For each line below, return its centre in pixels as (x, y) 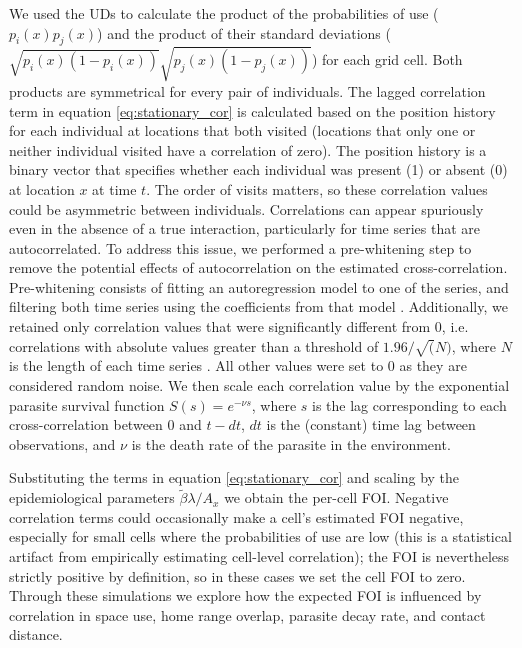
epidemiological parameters (92, 497)
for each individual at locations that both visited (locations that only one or (242, 130)
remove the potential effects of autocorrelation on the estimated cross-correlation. (258, 267)
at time (114, 188)
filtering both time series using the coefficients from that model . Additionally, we (258, 306)
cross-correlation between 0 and (105, 424)
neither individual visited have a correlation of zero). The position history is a (248, 149)
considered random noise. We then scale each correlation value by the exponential (259, 385)
